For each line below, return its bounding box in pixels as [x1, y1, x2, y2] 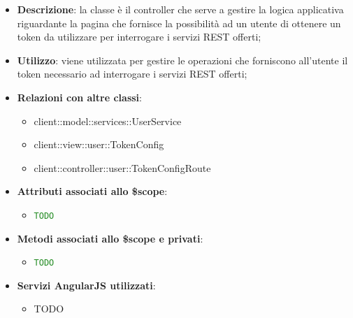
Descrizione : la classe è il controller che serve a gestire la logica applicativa [17, 2, 344, 16]
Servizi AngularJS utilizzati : [17, 277, 156, 292]
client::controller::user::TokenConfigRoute [34, 160, 211, 175]
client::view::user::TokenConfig [34, 137, 164, 152]
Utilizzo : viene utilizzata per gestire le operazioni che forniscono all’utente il [17, 52, 348, 67]
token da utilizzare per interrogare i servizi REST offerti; [17, 29, 261, 44]
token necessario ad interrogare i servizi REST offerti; [17, 66, 247, 81]
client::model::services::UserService [34, 113, 182, 128]
